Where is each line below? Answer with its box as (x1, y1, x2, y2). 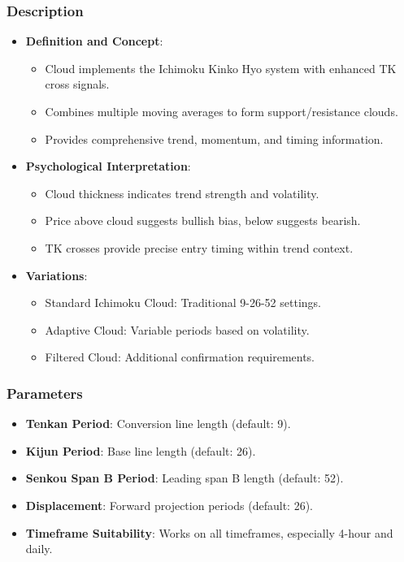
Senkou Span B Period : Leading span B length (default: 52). (25, 469, 344, 486)
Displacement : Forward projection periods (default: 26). (25, 496, 314, 513)
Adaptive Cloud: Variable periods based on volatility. (45, 321, 310, 338)
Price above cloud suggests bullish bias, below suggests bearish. (45, 212, 361, 229)
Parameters (7, 383, 83, 403)
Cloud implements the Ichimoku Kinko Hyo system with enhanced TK (45, 59, 397, 76)
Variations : (25, 266, 88, 283)
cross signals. (45, 76, 110, 93)
